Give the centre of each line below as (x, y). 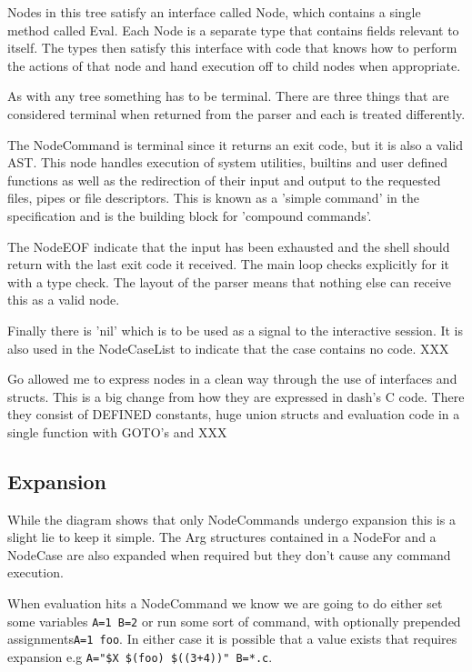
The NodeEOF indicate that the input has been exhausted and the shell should (229, 246)
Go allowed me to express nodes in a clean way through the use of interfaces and (232, 379)
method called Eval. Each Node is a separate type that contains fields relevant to (233, 30)
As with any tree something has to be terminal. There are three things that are (228, 96)
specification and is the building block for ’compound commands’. (190, 215)
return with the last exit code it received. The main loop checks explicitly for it (229, 264)
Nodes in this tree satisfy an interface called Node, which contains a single (214, 12)
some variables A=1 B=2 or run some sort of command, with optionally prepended (234, 621)
